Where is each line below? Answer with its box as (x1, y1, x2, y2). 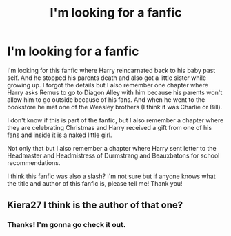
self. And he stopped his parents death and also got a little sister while (7, 74, 207, 82)
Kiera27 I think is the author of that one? (7, 200, 183, 211)
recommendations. (7, 158, 61, 167)
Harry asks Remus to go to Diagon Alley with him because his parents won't (7, 88, 223, 96)
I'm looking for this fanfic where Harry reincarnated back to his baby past (7, 66, 216, 74)
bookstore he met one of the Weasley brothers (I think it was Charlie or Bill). (7, 103, 223, 111)
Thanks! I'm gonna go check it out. (7, 220, 126, 230)
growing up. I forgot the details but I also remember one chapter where (7, 81, 209, 89)
